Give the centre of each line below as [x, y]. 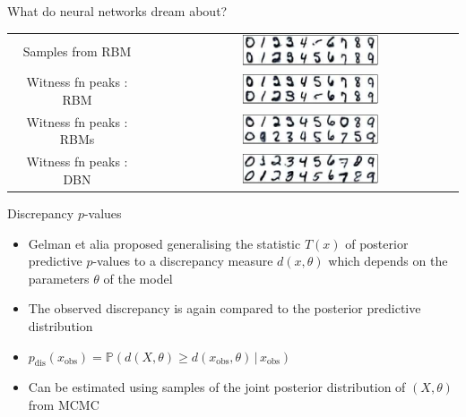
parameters [59, 278]
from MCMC [64, 404]
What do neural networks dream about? [117, 11]
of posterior [377, 243]
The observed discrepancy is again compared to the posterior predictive [224, 308]
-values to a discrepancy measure [183, 261]
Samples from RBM [77, 51]
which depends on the [388, 261]
